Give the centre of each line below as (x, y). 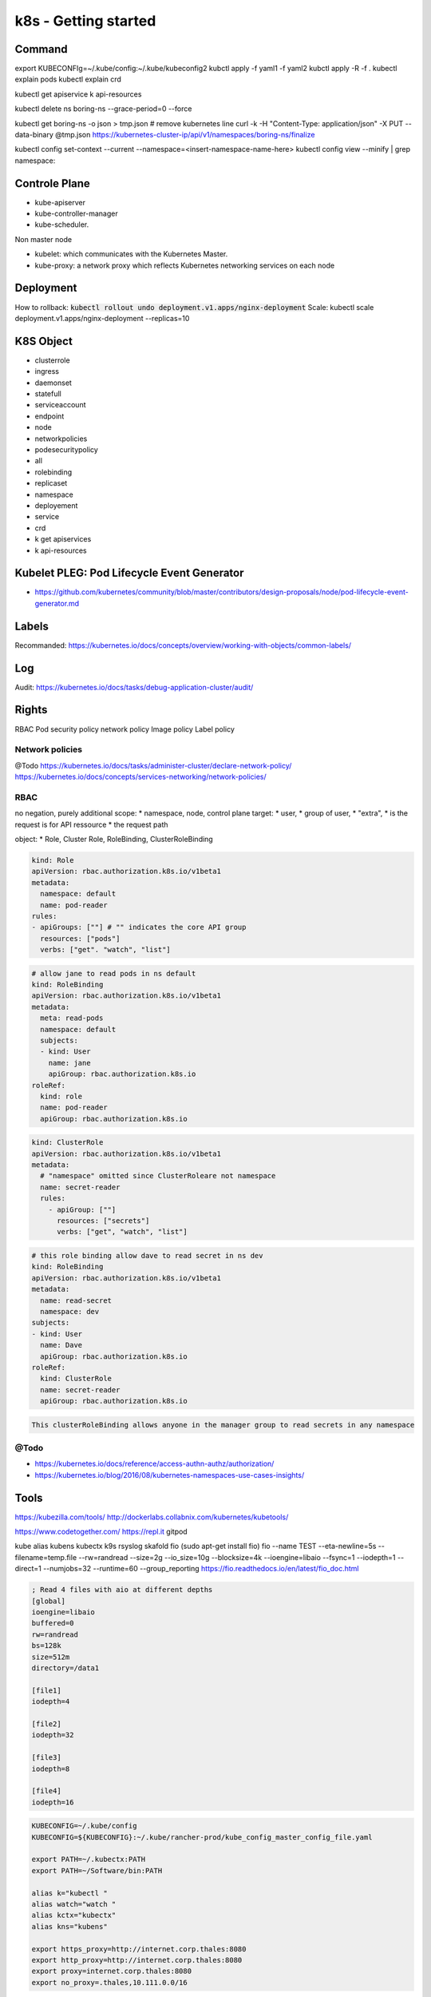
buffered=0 (53, 1623)
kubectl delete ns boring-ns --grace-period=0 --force (103, 109)
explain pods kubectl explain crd (68, 79)
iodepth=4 (51, 1702)
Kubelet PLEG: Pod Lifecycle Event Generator (129, 573)
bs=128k (46, 1646)
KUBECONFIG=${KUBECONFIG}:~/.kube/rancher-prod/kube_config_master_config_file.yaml (202, 1837)
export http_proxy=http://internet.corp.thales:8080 (137, 1960)
